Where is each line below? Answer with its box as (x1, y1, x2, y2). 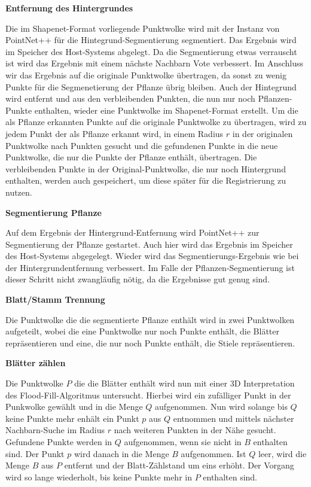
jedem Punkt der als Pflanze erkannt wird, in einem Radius (5, 127, 224, 139)
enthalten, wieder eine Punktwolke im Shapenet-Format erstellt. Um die (34, 104, 298, 116)
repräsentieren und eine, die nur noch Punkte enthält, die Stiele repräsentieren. (5, 336, 295, 349)
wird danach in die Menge (74, 447, 169, 459)
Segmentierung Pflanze (5, 206, 102, 218)
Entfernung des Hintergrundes (5, 2, 133, 14)
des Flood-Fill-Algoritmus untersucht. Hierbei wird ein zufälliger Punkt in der (5, 388, 291, 401)
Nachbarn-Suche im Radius (5, 424, 105, 436)
